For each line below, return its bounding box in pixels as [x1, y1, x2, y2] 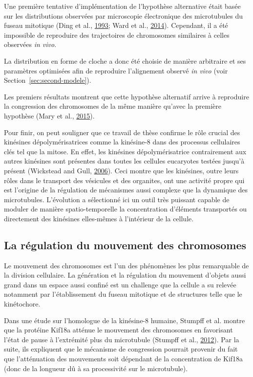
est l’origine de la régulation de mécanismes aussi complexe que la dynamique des [4, 185, 248, 195]
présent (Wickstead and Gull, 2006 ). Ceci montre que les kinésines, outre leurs [4, 165, 239, 175]
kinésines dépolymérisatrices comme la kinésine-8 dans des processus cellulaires [4, 137, 240, 147]
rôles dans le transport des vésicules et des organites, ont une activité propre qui [4, 175, 245, 185]
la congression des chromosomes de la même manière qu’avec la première [4, 101, 221, 111]
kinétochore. [4, 299, 41, 309]
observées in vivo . [4, 39, 57, 49]
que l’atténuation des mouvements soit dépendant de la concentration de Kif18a [4, 353, 243, 364]
